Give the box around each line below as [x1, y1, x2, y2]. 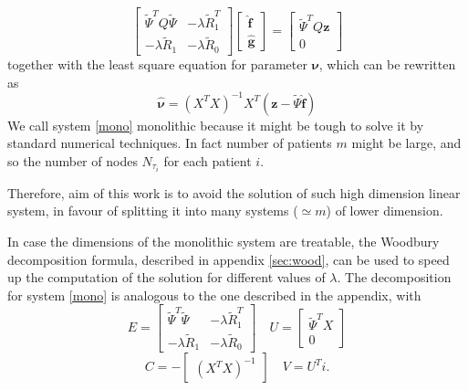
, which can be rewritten [318, 54, 456, 73]
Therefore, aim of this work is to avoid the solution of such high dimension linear [7, 183, 461, 202]
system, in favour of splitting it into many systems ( [7, 201, 298, 220]
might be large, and [351, 133, 462, 153]
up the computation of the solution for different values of [7, 268, 326, 287]
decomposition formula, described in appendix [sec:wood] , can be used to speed [7, 249, 450, 269]
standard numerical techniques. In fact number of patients [7, 133, 332, 153]
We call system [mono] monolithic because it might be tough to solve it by [7, 115, 424, 134]
